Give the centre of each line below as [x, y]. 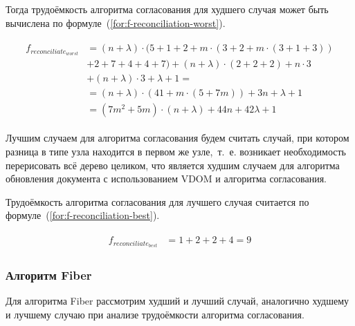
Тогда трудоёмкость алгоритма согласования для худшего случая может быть [167, 9]
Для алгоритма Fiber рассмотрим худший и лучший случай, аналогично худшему [177, 301]
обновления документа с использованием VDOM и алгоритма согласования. [166, 179]
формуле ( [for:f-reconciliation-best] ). [83, 215]
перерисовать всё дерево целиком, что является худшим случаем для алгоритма [173, 165]
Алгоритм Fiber [49, 275]
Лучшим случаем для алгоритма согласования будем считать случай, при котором [177, 138]
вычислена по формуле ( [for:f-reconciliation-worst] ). [116, 22]
